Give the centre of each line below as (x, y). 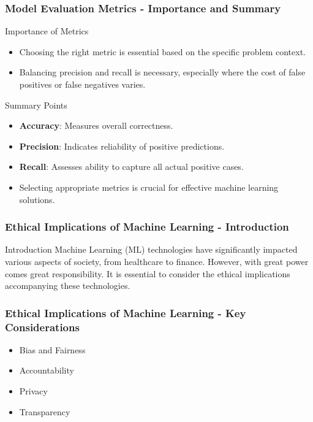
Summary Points (36, 105)
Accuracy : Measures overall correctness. (96, 125)
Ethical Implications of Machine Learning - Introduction (147, 227)
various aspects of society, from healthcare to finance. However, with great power (157, 261)
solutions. (37, 199)
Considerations (42, 327)
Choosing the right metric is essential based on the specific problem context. (163, 51)
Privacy (33, 391)
